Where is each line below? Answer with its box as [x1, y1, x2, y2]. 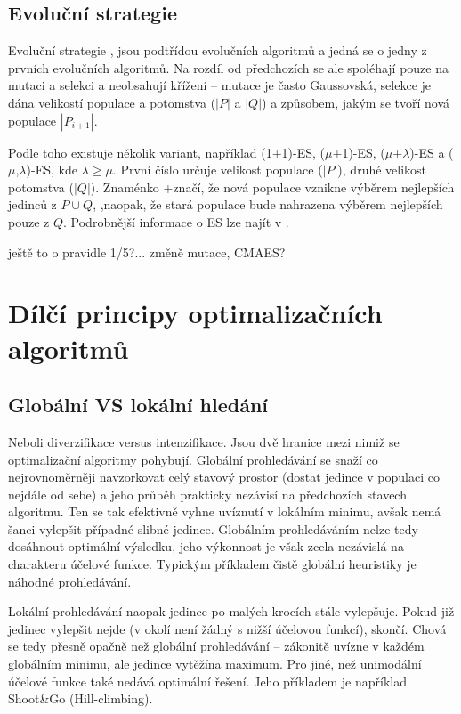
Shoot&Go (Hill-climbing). [8, 689, 153, 708]
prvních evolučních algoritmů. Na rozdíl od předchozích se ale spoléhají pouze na [8, 58, 449, 77]
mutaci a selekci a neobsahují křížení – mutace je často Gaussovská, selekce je [8, 76, 432, 94]
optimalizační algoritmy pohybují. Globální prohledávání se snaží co [8, 450, 378, 468]
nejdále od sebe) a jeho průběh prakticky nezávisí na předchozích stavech [8, 484, 407, 503]
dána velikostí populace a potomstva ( [8, 93, 216, 111]
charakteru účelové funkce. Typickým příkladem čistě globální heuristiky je [8, 555, 417, 573]
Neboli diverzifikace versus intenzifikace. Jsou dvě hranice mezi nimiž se [8, 432, 400, 450]
